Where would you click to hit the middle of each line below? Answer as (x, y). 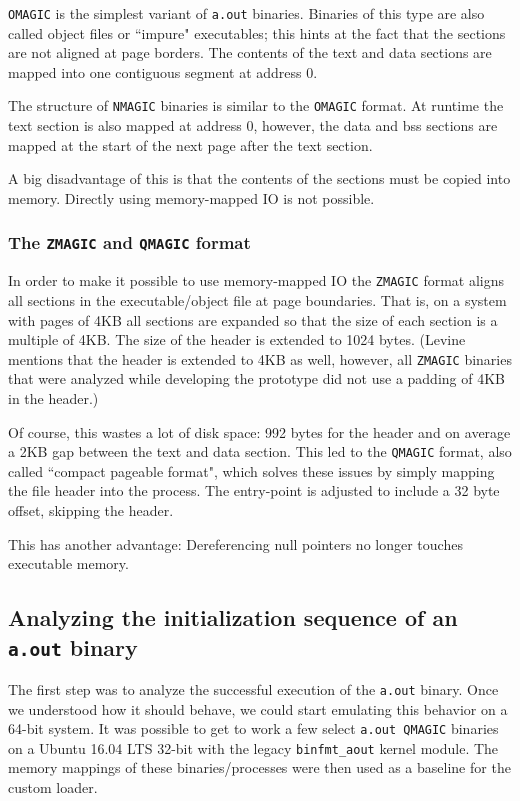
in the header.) (53, 397)
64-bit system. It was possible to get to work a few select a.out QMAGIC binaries (253, 728)
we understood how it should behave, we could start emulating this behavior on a (258, 708)
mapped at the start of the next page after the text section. (190, 144)
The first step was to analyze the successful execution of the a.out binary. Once (253, 688)
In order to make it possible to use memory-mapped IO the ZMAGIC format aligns (256, 280)
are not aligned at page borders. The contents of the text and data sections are (250, 52)
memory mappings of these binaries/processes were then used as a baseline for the (259, 767)
